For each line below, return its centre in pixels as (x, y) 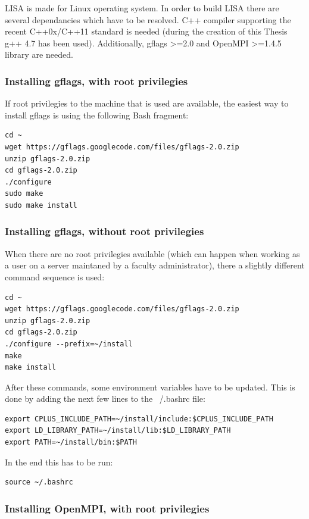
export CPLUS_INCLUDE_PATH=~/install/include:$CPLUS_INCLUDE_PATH (139, 419)
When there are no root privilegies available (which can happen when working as (152, 253)
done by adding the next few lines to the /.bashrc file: (105, 398)
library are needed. (39, 54)
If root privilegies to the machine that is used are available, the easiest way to (147, 103)
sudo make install (41, 205)
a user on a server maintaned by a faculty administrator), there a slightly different (155, 265)
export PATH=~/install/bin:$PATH (71, 443)
